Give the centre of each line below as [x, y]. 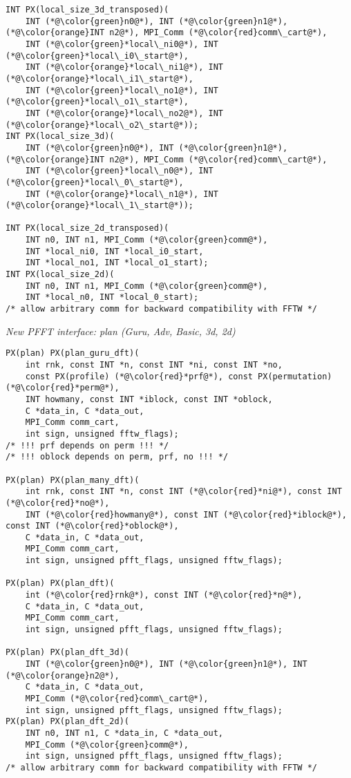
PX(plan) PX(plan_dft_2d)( [67, 722]
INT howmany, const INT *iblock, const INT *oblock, [149, 399]
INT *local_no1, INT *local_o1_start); [117, 263]
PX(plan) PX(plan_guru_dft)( [73, 353]
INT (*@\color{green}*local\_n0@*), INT [119, 171]
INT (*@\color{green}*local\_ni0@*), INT [122, 44]
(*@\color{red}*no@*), [58, 503]
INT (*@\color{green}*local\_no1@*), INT [122, 90]
